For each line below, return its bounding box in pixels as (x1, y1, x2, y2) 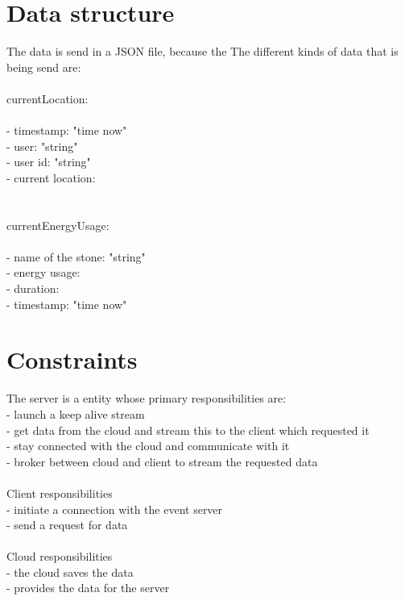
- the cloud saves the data (6, 563, 134, 580)
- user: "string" (6, 137, 78, 154)
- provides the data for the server (6, 579, 170, 596)
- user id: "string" (6, 153, 91, 170)
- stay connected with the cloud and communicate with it (6, 437, 290, 454)
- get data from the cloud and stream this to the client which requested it (6, 421, 370, 438)
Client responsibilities (6, 484, 113, 501)
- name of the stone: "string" (6, 248, 146, 265)
